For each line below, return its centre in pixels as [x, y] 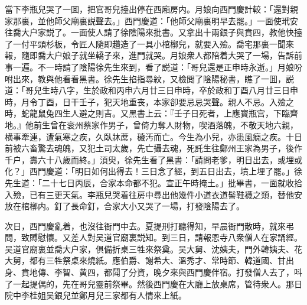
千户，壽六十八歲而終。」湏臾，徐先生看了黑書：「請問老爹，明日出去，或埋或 [153, 159]
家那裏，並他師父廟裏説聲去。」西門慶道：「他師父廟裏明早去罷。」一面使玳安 [151, 20]
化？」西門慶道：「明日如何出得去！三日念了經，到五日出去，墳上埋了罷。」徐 [153, 171]
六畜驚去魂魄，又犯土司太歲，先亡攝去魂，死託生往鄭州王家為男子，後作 [161, 148]
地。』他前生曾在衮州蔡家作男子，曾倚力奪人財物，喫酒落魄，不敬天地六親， [151, 124]
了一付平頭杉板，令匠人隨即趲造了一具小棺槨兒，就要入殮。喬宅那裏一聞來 [149, 43]
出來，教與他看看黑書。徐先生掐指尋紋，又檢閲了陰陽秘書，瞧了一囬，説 [153, 78]
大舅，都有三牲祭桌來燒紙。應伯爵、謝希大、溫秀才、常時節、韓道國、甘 [145, 260]
